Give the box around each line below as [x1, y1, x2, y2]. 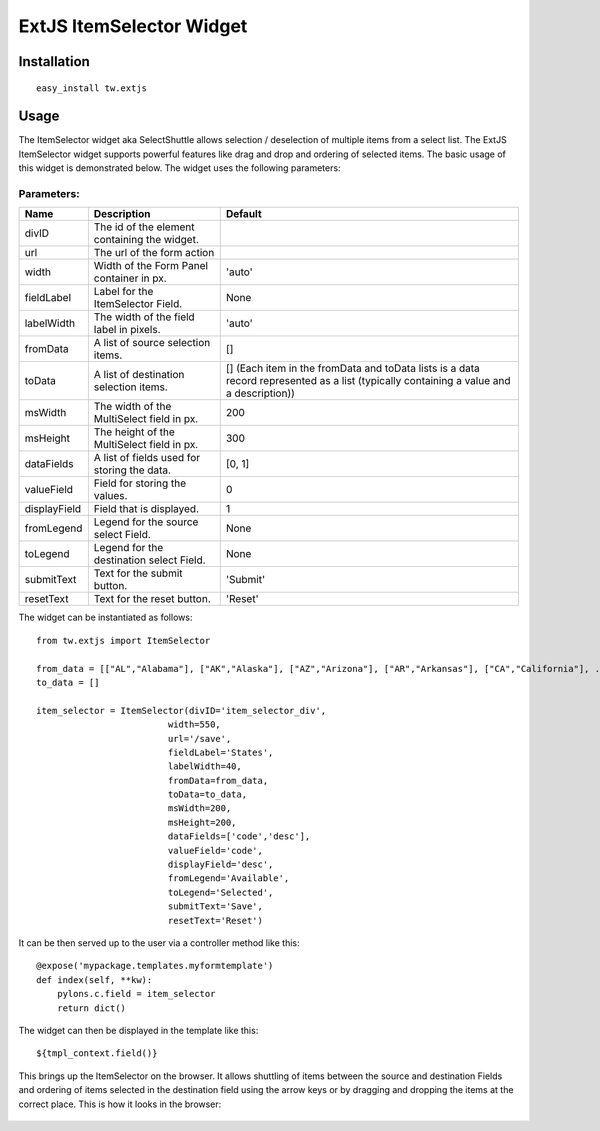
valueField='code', [167, 845, 264, 856]
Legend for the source [93, 515, 199, 529]
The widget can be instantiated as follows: [18, 611, 193, 624]
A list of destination [93, 368, 185, 382]
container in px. [93, 271, 167, 285]
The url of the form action [93, 246, 215, 260]
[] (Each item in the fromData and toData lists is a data [225, 361, 480, 375]
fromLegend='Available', [167, 873, 290, 884]
